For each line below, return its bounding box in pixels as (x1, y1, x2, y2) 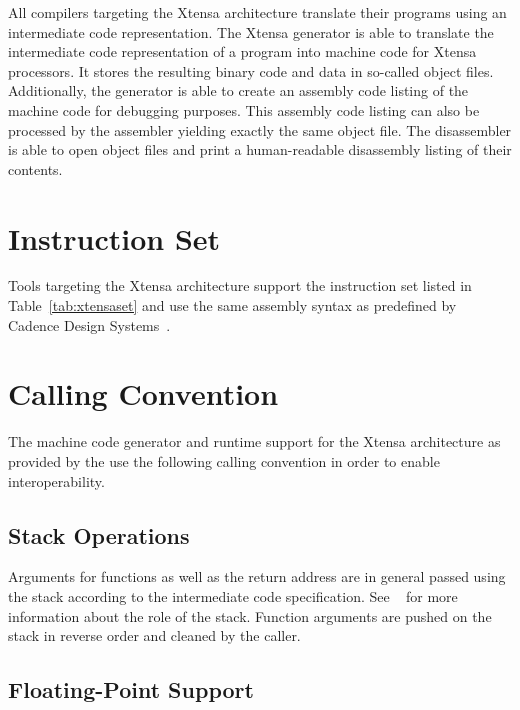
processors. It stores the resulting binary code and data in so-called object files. (8, 60, 494, 81)
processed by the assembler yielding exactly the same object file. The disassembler (8, 119, 512, 140)
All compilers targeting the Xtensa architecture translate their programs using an (8, 2, 507, 22)
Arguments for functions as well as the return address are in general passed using (8, 566, 506, 587)
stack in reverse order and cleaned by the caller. (8, 625, 301, 646)
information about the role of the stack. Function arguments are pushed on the (8, 605, 492, 626)
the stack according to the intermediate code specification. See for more (8, 585, 458, 606)
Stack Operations (8, 519, 190, 550)
